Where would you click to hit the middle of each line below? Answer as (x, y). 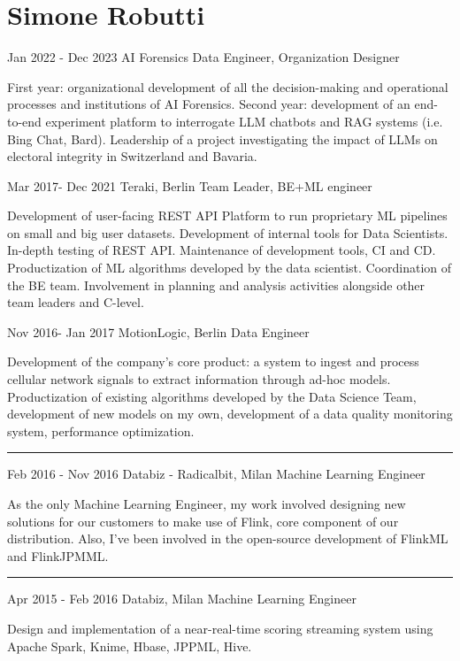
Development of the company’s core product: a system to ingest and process (213, 361)
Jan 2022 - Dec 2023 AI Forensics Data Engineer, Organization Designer (203, 57)
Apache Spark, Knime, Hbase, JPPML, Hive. (130, 646)
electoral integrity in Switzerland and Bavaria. (132, 156)
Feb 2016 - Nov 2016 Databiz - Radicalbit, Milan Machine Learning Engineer (216, 474)
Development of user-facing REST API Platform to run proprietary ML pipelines (227, 215)
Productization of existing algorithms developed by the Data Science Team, (212, 396)
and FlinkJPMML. (58, 555)
